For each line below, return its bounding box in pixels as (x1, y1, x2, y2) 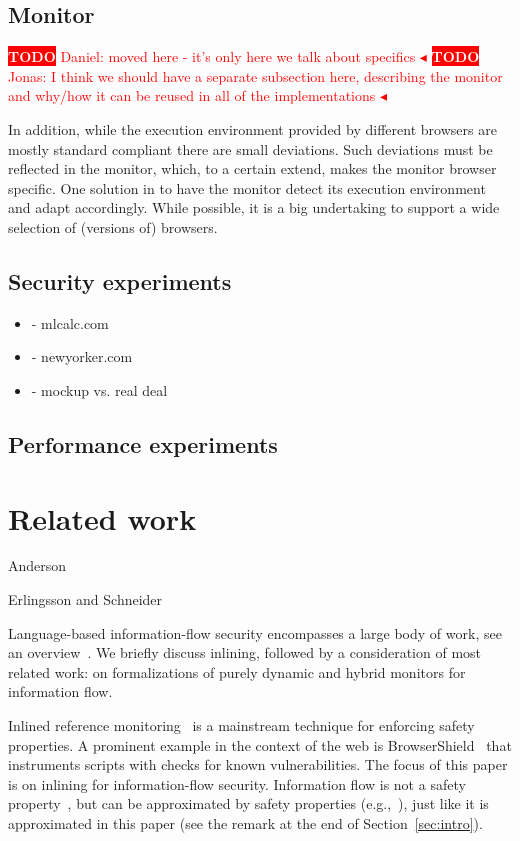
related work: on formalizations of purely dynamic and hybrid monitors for (8, 661, 466, 682)
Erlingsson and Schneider (8, 589, 163, 610)
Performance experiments (8, 428, 278, 459)
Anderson (8, 555, 67, 576)
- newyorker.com (31, 346, 133, 367)
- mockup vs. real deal (31, 379, 168, 400)
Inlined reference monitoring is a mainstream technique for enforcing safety (8, 715, 475, 735)
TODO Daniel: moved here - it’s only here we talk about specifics (8, 46, 416, 67)
